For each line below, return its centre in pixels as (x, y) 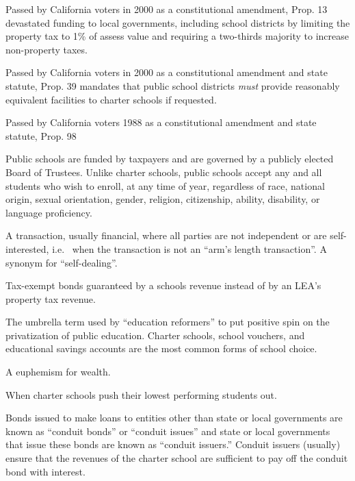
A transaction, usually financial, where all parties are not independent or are (166, 235)
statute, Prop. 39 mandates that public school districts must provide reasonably (173, 85)
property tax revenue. (51, 298)
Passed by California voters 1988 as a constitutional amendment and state (161, 122)
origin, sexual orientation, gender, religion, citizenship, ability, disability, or (163, 199)
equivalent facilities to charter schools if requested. (111, 99)
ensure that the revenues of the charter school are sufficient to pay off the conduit (177, 458)
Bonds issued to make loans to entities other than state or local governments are (174, 418)
